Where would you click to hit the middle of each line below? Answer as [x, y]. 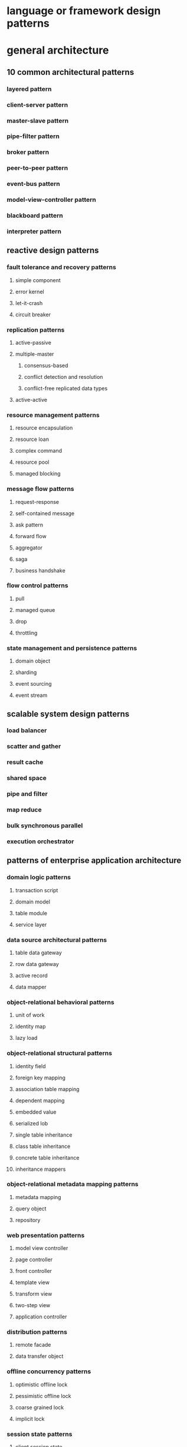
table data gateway [39, 952]
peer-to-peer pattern [37, 168]
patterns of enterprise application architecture [94, 861]
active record [31, 975]
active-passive [33, 342]
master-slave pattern [38, 120]
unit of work [30, 1015]
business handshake [40, 570]
